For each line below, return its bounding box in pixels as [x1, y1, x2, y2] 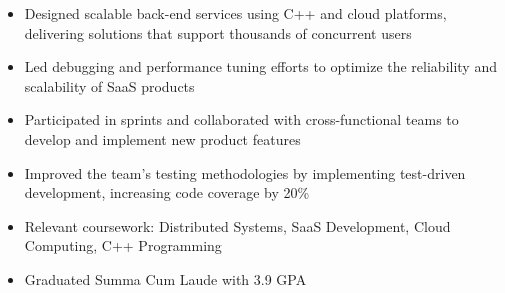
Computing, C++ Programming [24, 235, 222, 256]
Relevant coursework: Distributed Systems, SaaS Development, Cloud [24, 215, 451, 236]
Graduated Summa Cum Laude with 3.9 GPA [24, 268, 307, 289]
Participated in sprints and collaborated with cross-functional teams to [24, 109, 459, 130]
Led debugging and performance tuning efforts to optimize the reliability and [24, 56, 497, 77]
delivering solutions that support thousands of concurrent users [24, 22, 412, 43]
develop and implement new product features [24, 128, 301, 149]
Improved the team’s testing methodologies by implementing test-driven [24, 162, 466, 183]
